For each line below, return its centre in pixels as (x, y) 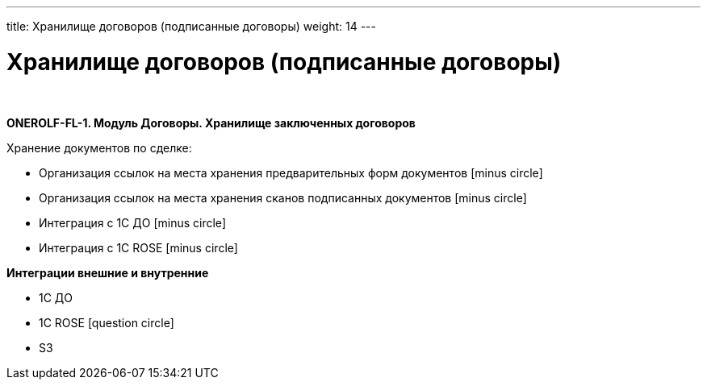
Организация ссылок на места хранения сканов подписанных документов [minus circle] (283, 197)
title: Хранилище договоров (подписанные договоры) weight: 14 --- (191, 26)
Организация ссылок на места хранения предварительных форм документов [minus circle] (291, 172)
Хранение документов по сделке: (99, 147)
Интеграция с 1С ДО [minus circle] (133, 222)
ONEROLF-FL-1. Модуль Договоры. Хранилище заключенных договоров (211, 122)
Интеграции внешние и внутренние (108, 272)
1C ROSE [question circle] (107, 322)
